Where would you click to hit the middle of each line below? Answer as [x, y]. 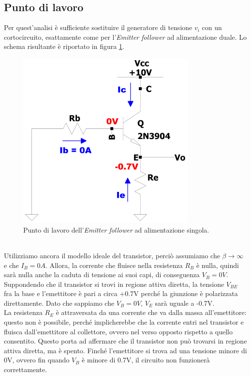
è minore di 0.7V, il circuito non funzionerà [146, 360]
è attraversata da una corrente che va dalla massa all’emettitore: [151, 312]
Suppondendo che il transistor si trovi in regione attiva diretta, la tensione [114, 284]
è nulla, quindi [217, 265]
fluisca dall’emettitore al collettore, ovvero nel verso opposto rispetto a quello [118, 331]
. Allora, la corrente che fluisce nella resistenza [114, 265]
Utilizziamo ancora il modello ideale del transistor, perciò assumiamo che [112, 255]
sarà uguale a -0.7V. [185, 303]
